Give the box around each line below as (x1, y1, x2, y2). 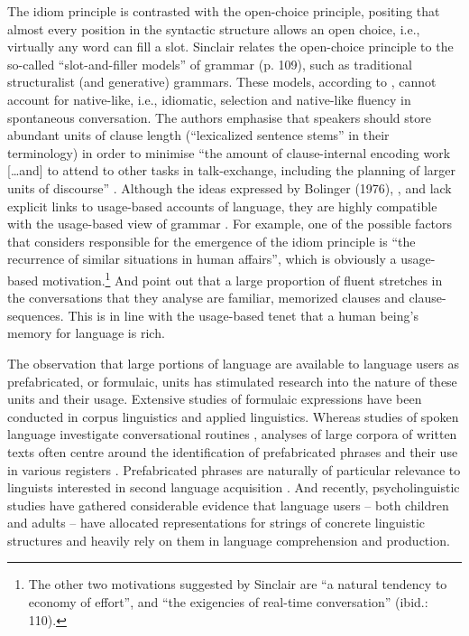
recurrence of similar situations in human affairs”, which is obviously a (7, 249, 397, 268)
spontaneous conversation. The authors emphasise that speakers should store (7, 108, 431, 126)
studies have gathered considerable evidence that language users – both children (7, 495, 449, 514)
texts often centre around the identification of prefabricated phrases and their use (7, 442, 458, 461)
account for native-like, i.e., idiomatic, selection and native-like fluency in (7, 89, 411, 108)
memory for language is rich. (7, 323, 165, 342)
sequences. (7, 305, 64, 324)
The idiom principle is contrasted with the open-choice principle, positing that (7, 2, 440, 20)
